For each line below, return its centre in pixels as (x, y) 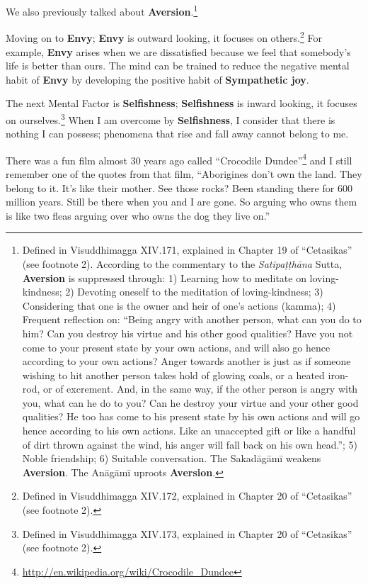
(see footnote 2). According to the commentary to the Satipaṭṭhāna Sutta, (182, 263)
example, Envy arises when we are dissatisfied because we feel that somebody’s (178, 51)
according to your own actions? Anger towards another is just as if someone (186, 361)
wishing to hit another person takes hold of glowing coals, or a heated (173, 375)
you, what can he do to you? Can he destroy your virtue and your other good (190, 402)
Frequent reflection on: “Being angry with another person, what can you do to (192, 319)
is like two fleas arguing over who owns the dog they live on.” (138, 215)
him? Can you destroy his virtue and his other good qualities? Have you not (188, 333)
